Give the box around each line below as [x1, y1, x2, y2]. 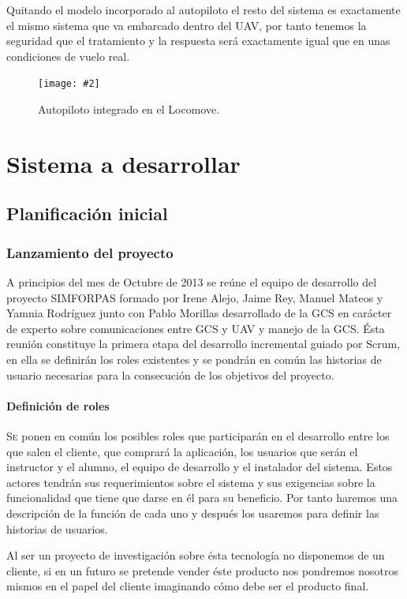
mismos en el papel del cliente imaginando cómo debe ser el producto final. [6, 578, 369, 594]
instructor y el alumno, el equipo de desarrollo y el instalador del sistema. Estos [6, 459, 393, 475]
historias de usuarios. [6, 520, 108, 537]
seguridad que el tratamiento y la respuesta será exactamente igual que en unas [6, 32, 390, 49]
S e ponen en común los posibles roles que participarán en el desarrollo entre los [6, 427, 390, 444]
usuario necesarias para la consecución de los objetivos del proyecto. [6, 366, 334, 383]
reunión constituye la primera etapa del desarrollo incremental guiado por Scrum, [6, 335, 401, 352]
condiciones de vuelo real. [6, 47, 130, 64]
